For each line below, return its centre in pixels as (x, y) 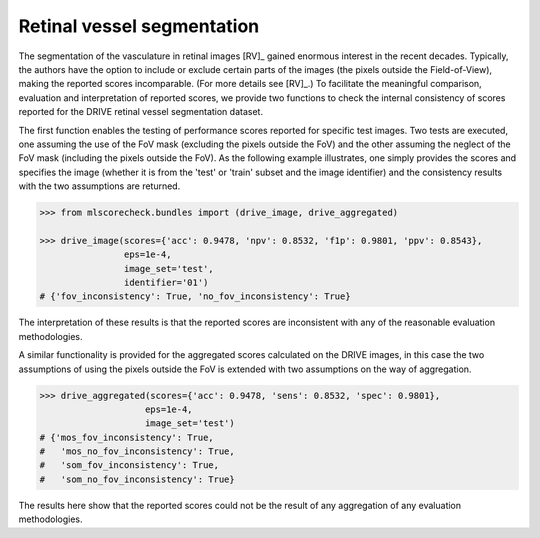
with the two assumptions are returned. (99, 186)
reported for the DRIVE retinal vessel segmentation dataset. (141, 112)
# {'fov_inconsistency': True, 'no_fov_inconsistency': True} (195, 296)
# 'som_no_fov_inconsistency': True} (137, 479)
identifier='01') (166, 282)
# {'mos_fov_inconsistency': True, (126, 437)
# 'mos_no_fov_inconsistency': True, (137, 451)
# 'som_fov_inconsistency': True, (129, 465)
